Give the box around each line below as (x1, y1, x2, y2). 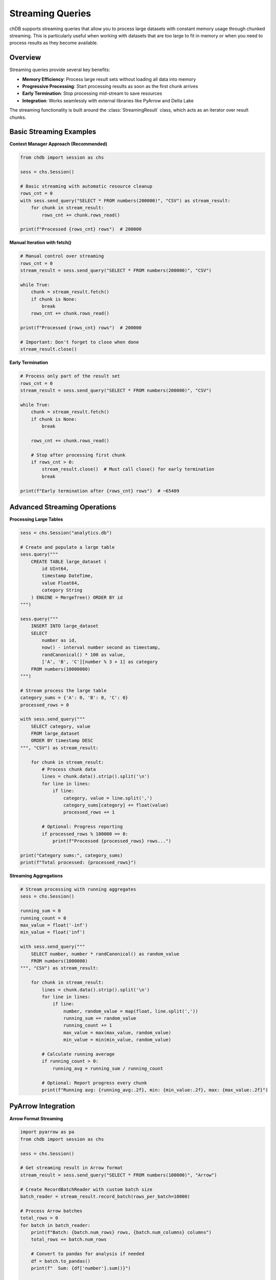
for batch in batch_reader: (20, 1222, 90, 1228)
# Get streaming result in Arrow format (20, 1165, 123, 1171)
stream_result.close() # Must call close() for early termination (41, 466, 215, 472)
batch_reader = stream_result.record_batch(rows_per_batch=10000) (20, 1193, 190, 1199)
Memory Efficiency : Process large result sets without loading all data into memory (22, 76, 196, 82)
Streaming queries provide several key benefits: (9, 67, 110, 73)
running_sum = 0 (20, 908, 61, 914)
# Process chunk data (41, 766, 96, 773)
